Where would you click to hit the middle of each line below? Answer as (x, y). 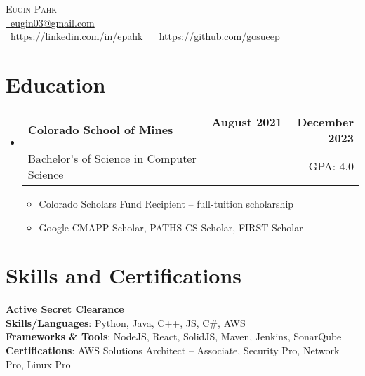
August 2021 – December (283, 121)
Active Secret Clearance (65, 309)
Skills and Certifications (124, 275)
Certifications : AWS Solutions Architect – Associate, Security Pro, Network (173, 350)
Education (56, 84)
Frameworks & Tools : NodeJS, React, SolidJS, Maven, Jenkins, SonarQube (174, 336)
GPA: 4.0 (331, 166)
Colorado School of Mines (100, 130)
